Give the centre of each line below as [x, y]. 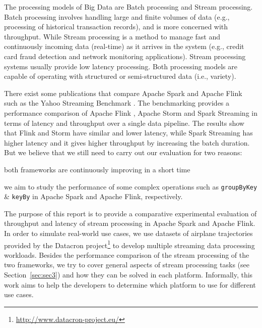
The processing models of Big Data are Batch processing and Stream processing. [128, 7]
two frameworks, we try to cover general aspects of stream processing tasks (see [127, 265]
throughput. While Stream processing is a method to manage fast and [112, 36]
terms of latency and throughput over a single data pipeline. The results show [124, 123]
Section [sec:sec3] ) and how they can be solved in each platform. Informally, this [128, 275]
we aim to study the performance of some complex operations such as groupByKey [131, 186]
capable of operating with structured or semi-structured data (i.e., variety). [120, 76]
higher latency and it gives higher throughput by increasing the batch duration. [127, 142]
